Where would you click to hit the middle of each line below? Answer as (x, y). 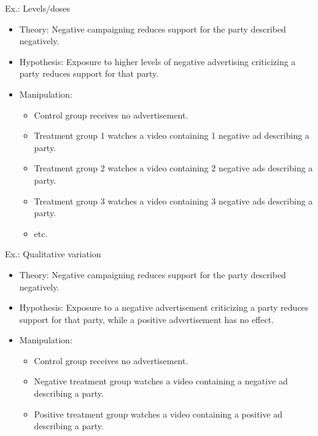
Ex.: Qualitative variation (53, 254)
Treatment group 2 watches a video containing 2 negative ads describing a (173, 168)
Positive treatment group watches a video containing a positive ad (158, 414)
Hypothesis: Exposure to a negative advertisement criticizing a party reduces (164, 307)
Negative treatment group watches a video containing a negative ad (161, 381)
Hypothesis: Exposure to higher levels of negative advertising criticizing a (157, 61)
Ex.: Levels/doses (37, 8)
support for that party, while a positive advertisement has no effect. (147, 319)
